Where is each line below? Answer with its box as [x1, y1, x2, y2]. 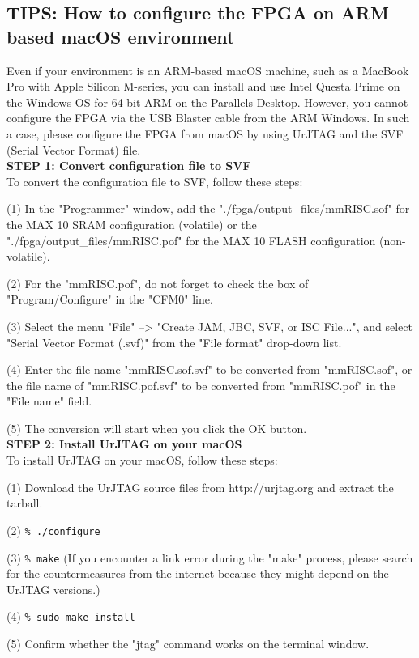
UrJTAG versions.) [6, 580, 100, 597]
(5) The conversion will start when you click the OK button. [6, 419, 307, 436]
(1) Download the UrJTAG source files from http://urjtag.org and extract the [6, 478, 394, 495]
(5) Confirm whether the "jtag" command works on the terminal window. [6, 635, 370, 652]
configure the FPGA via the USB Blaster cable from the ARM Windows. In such [6, 109, 410, 126]
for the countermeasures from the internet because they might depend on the [6, 565, 389, 582]
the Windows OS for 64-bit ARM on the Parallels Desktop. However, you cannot [6, 93, 408, 110]
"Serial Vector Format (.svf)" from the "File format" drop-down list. [6, 333, 342, 350]
